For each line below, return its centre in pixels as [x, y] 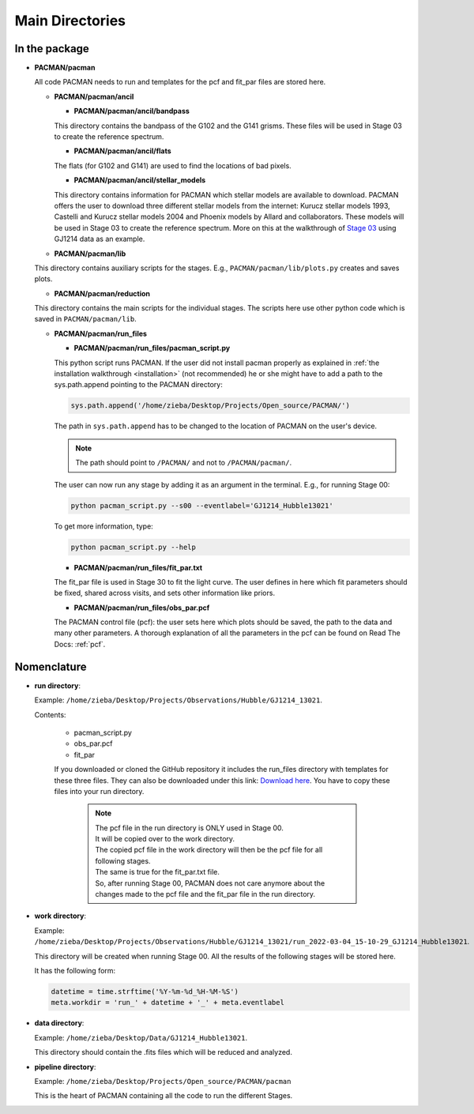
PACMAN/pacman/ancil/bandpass [132, 111]
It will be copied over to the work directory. [165, 839]
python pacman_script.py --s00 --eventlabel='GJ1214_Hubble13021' [202, 505]
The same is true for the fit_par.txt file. [158, 872]
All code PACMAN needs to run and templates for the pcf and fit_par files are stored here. [180, 82]
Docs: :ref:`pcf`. [80, 644]
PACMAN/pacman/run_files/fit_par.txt [138, 567]
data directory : [59, 1023]
